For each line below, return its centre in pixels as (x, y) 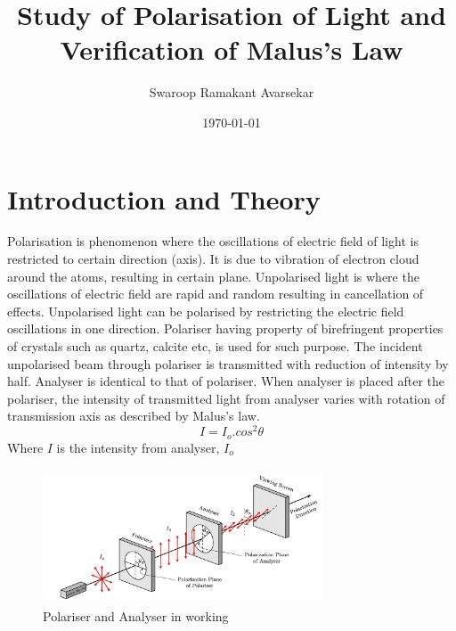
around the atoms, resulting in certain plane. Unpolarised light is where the (213, 276)
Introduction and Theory (164, 198)
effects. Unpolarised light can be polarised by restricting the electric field (206, 311)
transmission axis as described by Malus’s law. (134, 416)
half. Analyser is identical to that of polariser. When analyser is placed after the (226, 381)
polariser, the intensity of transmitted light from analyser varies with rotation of (226, 398)
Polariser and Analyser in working (136, 615)
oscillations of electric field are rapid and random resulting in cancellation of (216, 294)
